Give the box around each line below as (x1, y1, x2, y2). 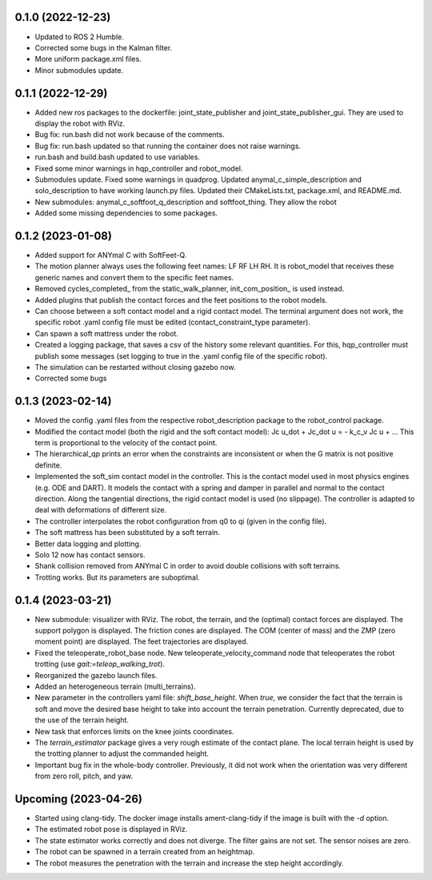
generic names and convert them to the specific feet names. (34, 272, 234, 282)
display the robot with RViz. (34, 119, 126, 128)
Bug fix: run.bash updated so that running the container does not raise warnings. (34, 141, 302, 151)
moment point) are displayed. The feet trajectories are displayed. (34, 637, 249, 646)
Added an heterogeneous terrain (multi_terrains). (34, 681, 196, 691)
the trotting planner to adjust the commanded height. (34, 749, 210, 758)
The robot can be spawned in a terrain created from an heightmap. (34, 847, 255, 857)
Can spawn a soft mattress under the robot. (34, 328, 179, 338)
